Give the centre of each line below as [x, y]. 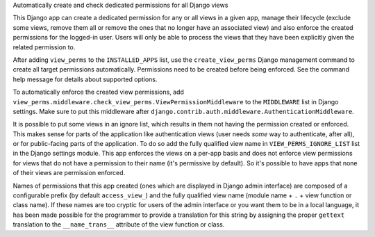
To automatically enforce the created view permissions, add [98, 92]
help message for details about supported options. [85, 79]
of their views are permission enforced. [69, 173]
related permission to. [44, 47]
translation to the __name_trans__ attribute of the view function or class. [119, 224]
